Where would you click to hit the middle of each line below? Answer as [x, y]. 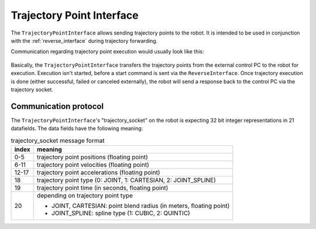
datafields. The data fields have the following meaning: [77, 128]
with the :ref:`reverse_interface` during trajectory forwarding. [84, 40]
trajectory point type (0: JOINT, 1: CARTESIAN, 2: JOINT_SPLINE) [127, 180]
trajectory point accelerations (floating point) [99, 172]
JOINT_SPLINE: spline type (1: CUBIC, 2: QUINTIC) [121, 213]
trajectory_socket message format [58, 141]
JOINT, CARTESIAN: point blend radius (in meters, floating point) [141, 206]
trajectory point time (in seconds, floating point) [103, 187]
